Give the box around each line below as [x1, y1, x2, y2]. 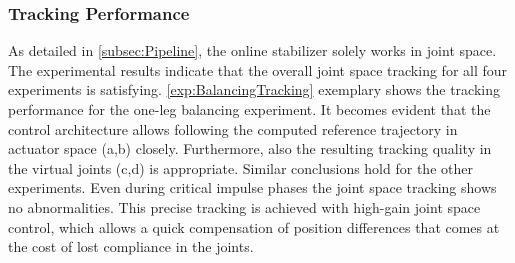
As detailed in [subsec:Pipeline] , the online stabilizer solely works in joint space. [8, 40, 497, 61]
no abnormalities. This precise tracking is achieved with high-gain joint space [8, 196, 481, 217]
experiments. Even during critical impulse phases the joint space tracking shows [8, 177, 497, 198]
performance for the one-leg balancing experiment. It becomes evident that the [8, 99, 491, 119]
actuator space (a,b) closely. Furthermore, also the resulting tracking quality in [8, 138, 492, 159]
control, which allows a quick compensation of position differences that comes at [8, 216, 500, 237]
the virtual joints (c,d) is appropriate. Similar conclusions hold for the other [8, 157, 473, 178]
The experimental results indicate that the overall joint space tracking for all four [8, 59, 508, 80]
